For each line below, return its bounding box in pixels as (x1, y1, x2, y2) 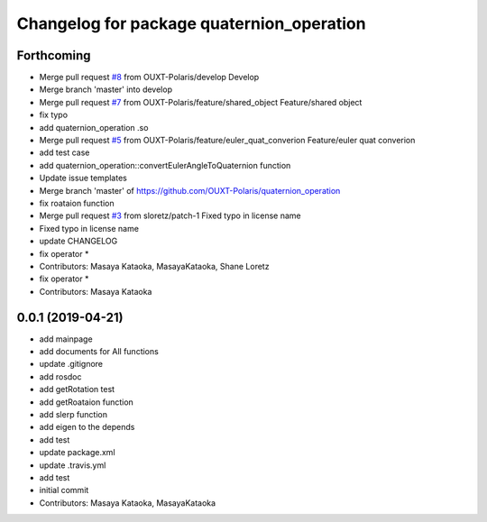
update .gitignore (39, 359, 104, 370)
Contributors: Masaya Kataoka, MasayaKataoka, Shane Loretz (39, 261, 270, 271)
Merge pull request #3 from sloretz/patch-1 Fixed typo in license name (39, 210, 301, 221)
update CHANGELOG (39, 235, 118, 247)
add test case (39, 147, 90, 158)
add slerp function (39, 408, 108, 419)
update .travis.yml (39, 460, 106, 471)
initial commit (39, 485, 89, 496)
